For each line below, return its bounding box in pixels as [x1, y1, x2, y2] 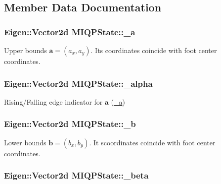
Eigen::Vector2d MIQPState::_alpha [4, 77, 153, 89]
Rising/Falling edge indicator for [4, 96, 103, 107]
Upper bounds [4, 45, 47, 55]
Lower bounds [4, 137, 46, 147]
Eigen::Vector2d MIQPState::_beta [4, 169, 149, 182]
